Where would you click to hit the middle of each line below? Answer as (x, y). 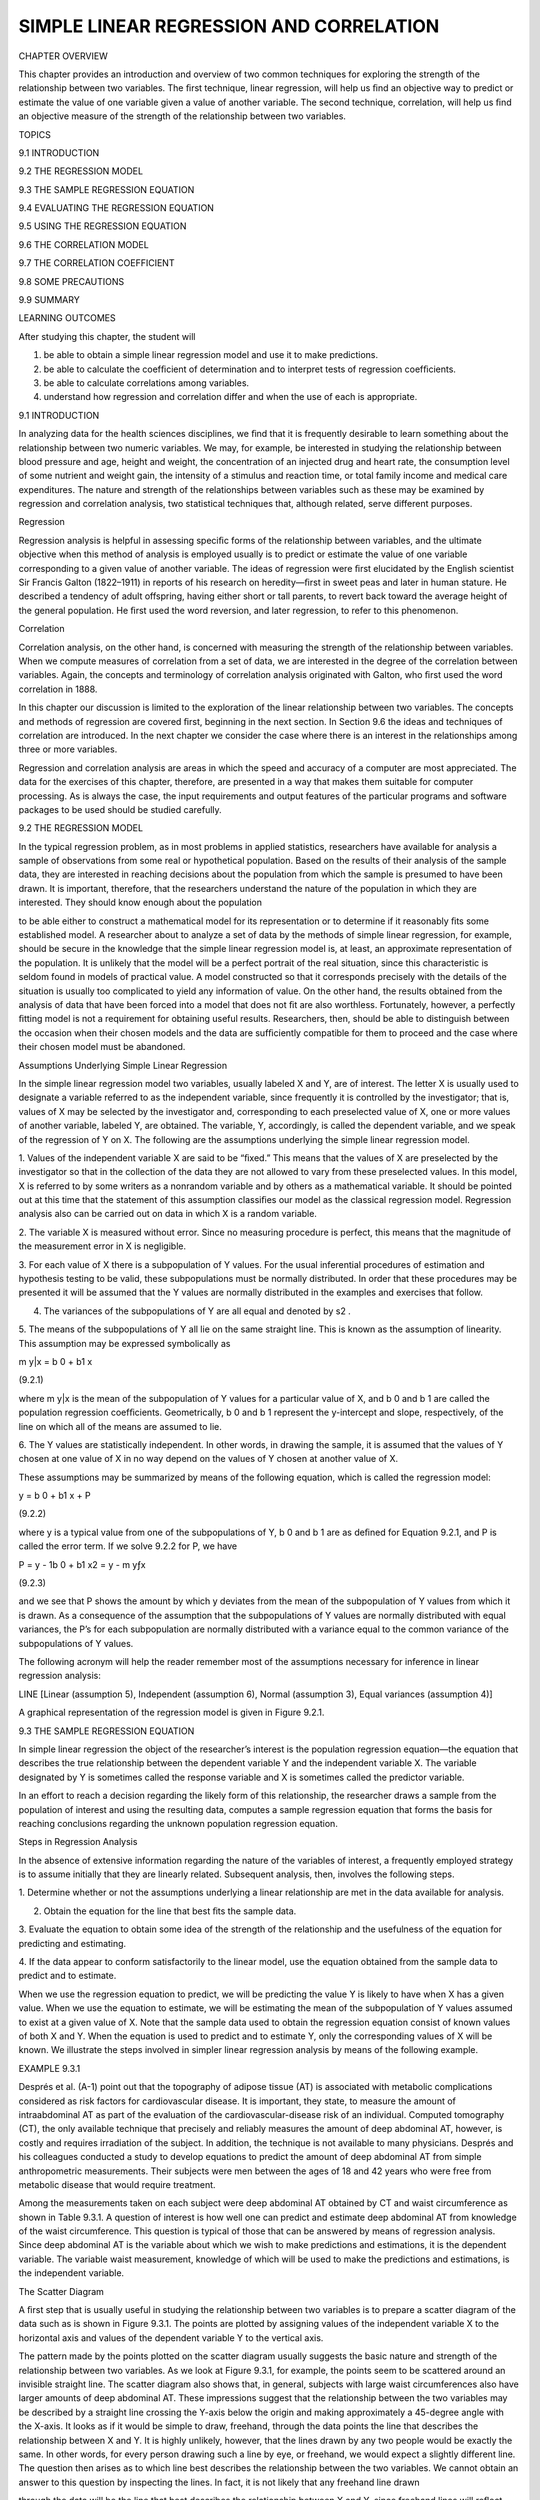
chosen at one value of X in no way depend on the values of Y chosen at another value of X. (208, 1459)
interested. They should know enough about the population (140, 902)
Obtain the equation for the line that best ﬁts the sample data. (170, 1911)
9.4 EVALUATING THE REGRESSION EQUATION (116, 208)
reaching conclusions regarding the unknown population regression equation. (178, 1823)
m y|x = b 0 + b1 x (55, 1361)
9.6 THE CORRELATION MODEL (83, 244)
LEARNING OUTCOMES (67, 318)
